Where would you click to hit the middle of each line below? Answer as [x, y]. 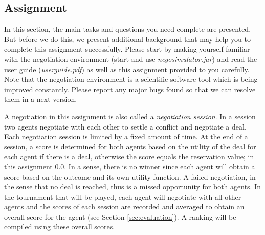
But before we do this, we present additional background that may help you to [127, 39]
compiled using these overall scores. [60, 227]
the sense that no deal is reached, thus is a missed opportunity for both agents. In [132, 187]
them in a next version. [41, 99]
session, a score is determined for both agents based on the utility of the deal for [130, 146]
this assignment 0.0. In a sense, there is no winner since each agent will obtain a [130, 166]
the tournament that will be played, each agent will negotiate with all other [123, 196]
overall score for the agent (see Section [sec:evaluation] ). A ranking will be [120, 216]
